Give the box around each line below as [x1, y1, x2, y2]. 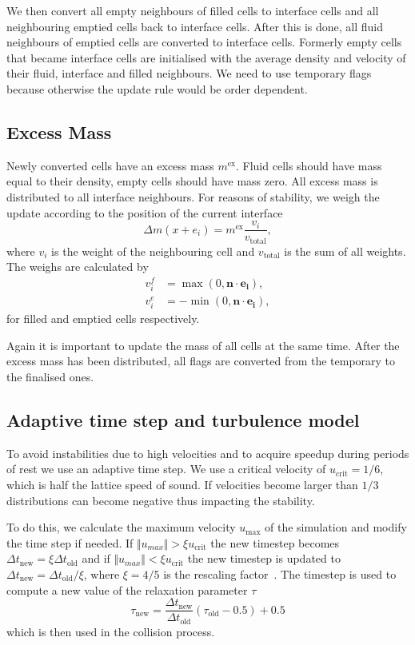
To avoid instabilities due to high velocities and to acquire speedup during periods [6, 444, 409, 461]
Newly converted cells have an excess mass [6, 157, 214, 173]
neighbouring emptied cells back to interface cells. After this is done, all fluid [6, 18, 383, 34]
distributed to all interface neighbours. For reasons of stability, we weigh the [6, 188, 380, 205]
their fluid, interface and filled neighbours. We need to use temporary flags [6, 65, 372, 82]
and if [82, 550, 110, 567]
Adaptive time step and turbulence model [6, 408, 360, 432]
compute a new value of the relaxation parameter [6, 581, 248, 598]
